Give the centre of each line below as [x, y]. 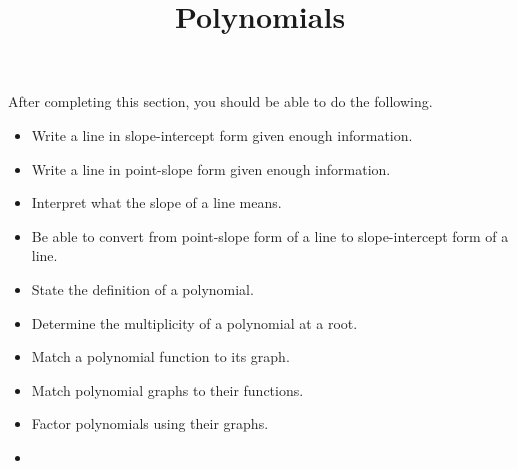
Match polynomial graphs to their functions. [167, 389]
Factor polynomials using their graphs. [150, 423]
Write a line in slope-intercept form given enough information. [222, 134]
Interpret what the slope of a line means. [156, 202]
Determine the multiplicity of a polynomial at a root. [194, 322]
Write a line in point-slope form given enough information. [211, 168]
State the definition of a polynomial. [142, 288]
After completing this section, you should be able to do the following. [220, 101]
